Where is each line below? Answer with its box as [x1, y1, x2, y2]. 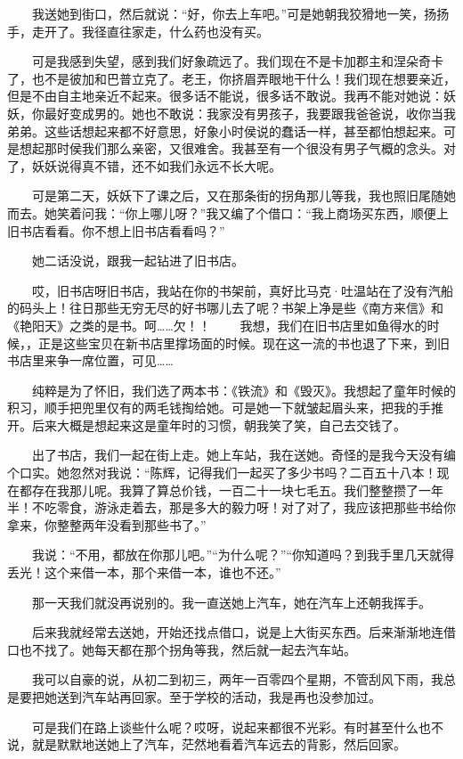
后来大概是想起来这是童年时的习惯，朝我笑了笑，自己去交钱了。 [31, 415, 406, 434]
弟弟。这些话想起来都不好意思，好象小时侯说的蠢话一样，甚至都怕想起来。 [7, 121, 443, 140]
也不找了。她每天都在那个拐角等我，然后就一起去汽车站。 [19, 640, 356, 658]
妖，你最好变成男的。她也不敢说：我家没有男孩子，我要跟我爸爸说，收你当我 [7, 103, 456, 122]
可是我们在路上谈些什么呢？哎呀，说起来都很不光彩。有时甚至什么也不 [31, 717, 443, 736]
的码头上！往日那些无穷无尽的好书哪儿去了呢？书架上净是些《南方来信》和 [7, 298, 443, 317]
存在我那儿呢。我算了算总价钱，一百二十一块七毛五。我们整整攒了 [31, 480, 418, 499]
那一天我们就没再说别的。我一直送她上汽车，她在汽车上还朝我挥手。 [31, 592, 431, 611]
